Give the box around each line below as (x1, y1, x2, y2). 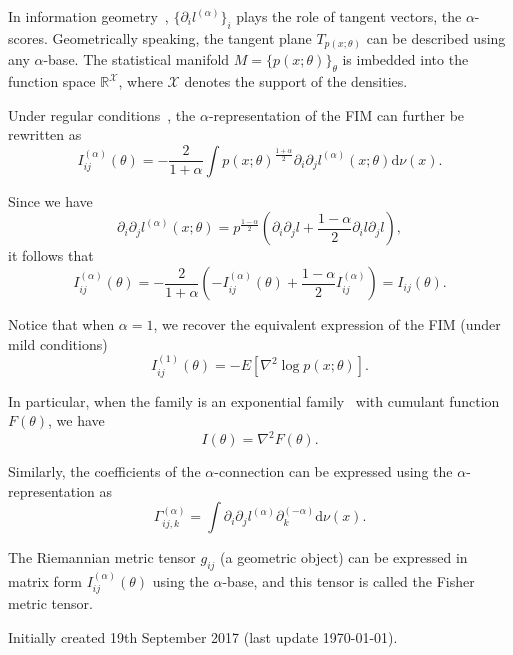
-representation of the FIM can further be (208, 104, 465, 125)
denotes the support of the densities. (184, 71, 408, 92)
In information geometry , (8, 6, 169, 26)
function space (8, 71, 96, 92)
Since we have (8, 190, 93, 211)
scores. (8, 27, 48, 48)
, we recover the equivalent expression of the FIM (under (153, 314, 501, 335)
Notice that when (8, 314, 115, 335)
